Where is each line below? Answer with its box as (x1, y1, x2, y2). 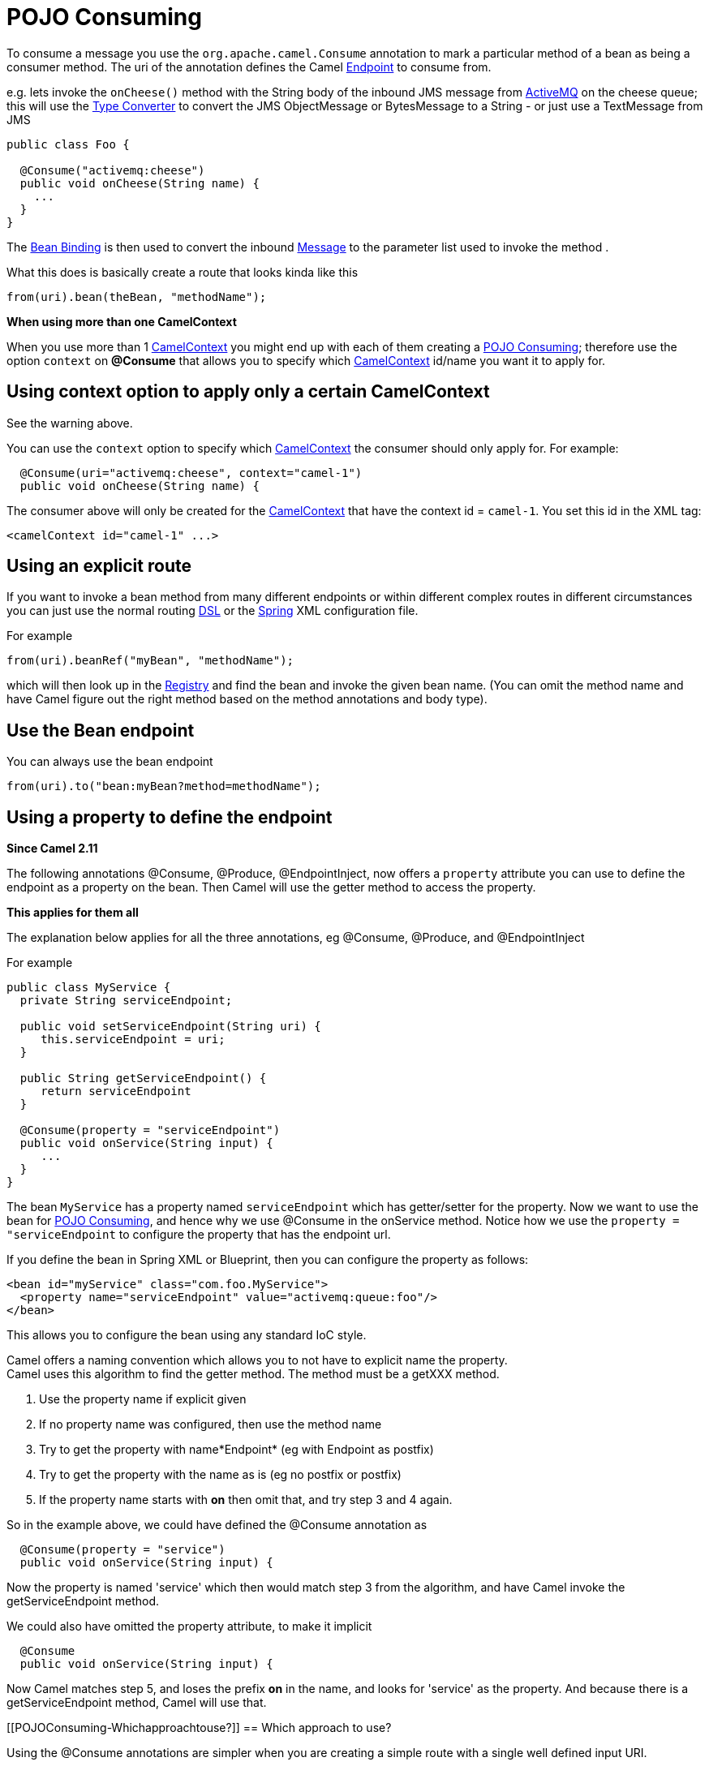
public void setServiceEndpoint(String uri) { (19, 1020, 321, 1033)
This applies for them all (6, 905, 139, 920)
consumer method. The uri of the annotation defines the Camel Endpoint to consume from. (6, 59, 492, 74)
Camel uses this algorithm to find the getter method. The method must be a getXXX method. (6, 1367, 500, 1381)
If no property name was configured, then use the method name (39, 1417, 382, 1432)
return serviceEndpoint (41, 1085, 191, 1098)
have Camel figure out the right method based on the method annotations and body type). (6, 692, 488, 707)
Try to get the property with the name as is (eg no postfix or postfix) (39, 1467, 402, 1482)
